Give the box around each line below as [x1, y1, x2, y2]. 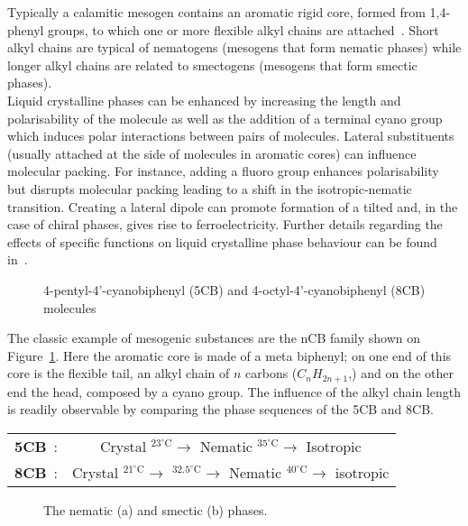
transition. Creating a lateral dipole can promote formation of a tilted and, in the [7, 197, 458, 216]
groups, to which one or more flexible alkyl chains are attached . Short [48, 20, 439, 39]
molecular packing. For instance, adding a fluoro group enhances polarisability [7, 161, 439, 180]
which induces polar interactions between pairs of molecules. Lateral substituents [7, 126, 454, 145]
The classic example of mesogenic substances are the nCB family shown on [7, 328, 421, 347]
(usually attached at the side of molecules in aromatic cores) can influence [7, 143, 417, 162]
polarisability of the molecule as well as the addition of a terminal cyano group [7, 108, 443, 127]
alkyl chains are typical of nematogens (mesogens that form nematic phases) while [7, 38, 462, 57]
